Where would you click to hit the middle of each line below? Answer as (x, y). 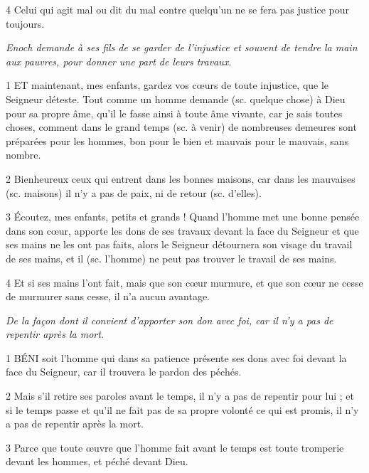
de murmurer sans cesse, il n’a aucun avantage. (108, 296)
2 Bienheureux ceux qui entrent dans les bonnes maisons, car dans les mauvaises (181, 178)
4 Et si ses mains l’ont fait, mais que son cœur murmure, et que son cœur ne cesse (184, 282)
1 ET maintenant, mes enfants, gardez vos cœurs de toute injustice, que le (167, 85)
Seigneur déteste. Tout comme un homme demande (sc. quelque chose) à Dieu (176, 99)
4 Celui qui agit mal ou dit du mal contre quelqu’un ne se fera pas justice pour (177, 9)
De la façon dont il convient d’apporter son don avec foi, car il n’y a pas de (170, 320)
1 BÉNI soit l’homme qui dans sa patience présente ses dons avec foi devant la (176, 357)
